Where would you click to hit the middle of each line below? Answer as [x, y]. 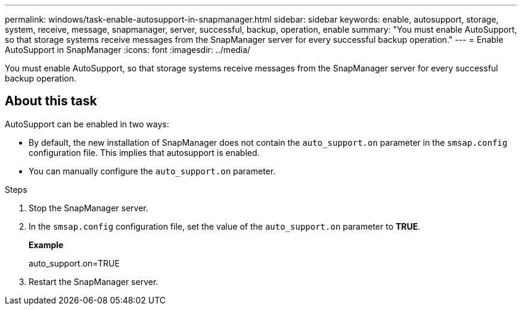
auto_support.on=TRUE [74, 263]
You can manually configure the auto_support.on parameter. [152, 171]
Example [46, 245]
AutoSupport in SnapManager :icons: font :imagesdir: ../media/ [128, 50]
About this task [51, 101]
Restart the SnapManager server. [94, 281]
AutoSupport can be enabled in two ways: [87, 124]
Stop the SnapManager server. [88, 208]
